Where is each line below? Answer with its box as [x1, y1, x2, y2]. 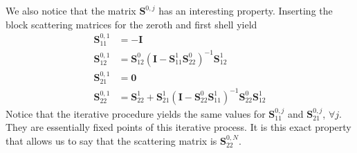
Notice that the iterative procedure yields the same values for [6, 106, 266, 120]
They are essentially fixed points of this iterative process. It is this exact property [6, 120, 351, 134]
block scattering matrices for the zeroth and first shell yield [6, 17, 257, 31]
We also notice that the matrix [6, 3, 136, 17]
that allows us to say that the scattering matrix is [6, 133, 217, 147]
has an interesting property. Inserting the [158, 3, 333, 17]
